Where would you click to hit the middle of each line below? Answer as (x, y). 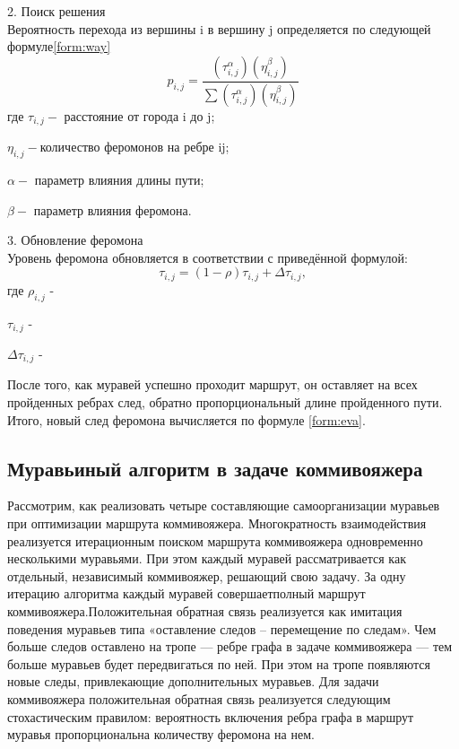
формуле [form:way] (59, 46)
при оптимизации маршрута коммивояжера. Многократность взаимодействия (217, 523)
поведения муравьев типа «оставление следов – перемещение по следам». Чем (222, 628)
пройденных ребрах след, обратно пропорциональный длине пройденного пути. (225, 402)
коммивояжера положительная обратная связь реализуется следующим (199, 698)
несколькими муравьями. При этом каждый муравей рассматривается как (207, 558)
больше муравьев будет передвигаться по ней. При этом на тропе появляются (219, 663)
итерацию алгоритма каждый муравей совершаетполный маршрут (186, 593)
